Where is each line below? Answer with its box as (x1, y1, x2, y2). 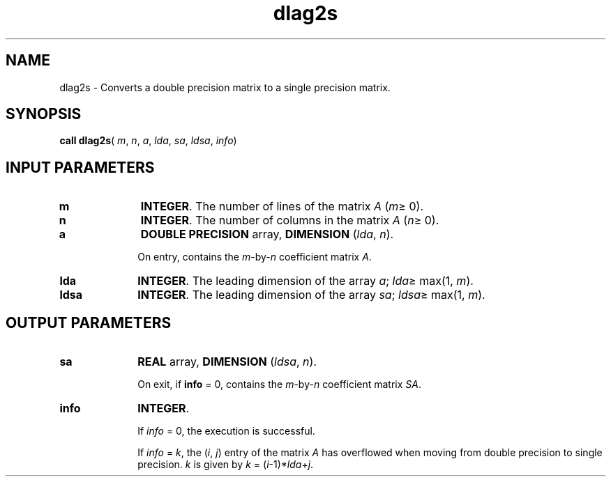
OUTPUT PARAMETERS (6, 313, 172, 332)
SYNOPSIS (6, 105, 82, 123)
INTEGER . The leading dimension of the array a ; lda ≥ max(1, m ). (137, 274, 474, 288)
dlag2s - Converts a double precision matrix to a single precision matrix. (59, 81, 391, 93)
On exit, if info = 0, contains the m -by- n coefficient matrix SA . (137, 378, 421, 391)
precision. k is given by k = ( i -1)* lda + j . (137, 458, 314, 471)
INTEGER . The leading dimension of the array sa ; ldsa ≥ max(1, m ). (137, 288, 485, 302)
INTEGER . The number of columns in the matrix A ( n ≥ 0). (140, 213, 439, 228)
